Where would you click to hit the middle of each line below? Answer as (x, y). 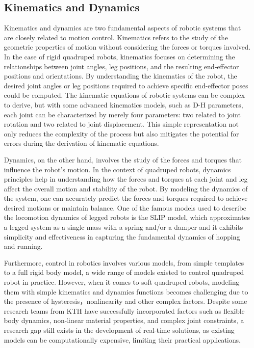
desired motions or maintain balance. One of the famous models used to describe (125, 207)
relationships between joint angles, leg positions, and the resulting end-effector (122, 66)
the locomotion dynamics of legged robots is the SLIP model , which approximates (127, 217)
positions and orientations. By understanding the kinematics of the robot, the (121, 76)
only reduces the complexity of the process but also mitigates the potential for (122, 133)
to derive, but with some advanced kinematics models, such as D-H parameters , (124, 104)
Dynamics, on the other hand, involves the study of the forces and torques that (123, 159)
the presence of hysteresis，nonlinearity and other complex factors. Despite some (126, 301)
